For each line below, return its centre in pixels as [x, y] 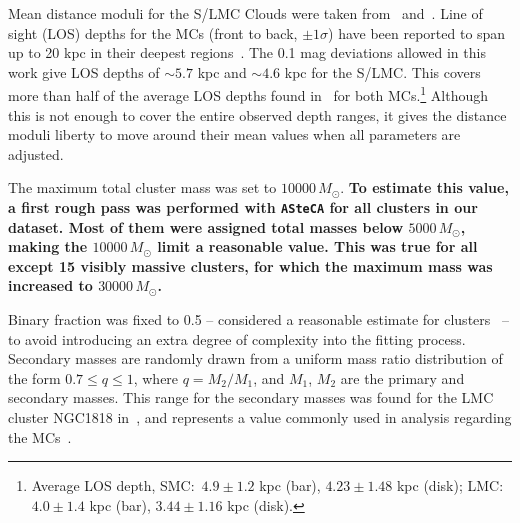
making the [48, 246]
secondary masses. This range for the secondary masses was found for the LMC [251, 397]
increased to [50, 285]
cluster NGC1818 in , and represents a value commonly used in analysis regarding [260, 417]
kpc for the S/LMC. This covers [382, 71]
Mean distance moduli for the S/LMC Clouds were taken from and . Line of [245, 13]
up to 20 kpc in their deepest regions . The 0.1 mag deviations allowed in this [247, 52]
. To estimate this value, [424, 187]
